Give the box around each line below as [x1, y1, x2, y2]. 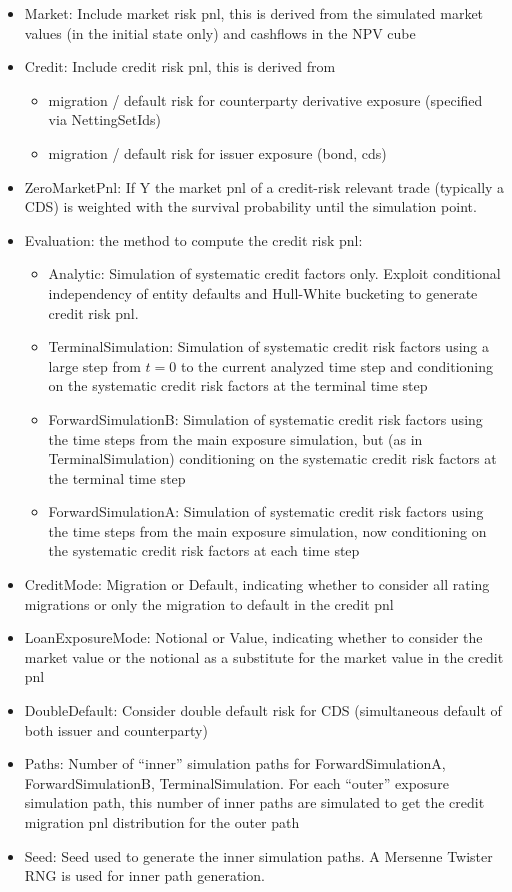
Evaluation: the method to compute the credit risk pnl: [24, 229, 363, 250]
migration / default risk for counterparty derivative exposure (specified [48, 89, 483, 110]
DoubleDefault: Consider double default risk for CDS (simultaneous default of [24, 700, 502, 721]
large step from [48, 355, 141, 376]
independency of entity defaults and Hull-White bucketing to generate [48, 282, 478, 303]
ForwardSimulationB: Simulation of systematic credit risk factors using [48, 408, 483, 429]
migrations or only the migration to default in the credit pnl [24, 593, 394, 614]
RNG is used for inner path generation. [24, 865, 265, 886]
